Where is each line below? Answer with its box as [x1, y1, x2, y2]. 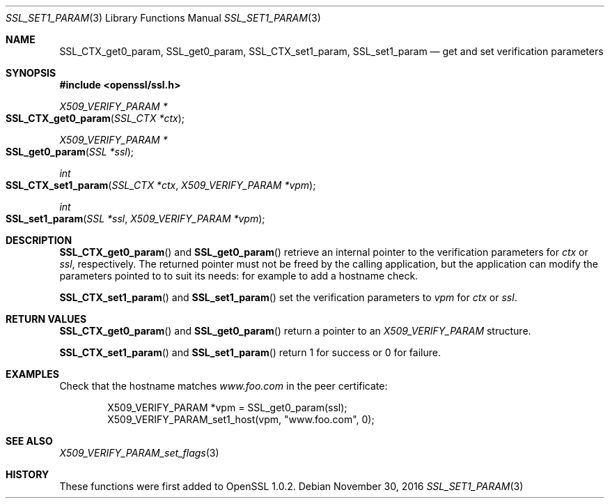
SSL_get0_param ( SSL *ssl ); [6, 146, 134, 158]
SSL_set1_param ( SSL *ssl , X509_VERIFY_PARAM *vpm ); [6, 213, 265, 224]
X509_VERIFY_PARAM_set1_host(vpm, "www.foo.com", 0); [107, 413, 375, 425]
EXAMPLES [6, 368, 59, 380]
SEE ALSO [6, 435, 53, 447]
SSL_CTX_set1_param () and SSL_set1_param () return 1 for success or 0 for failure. [59, 346, 441, 358]
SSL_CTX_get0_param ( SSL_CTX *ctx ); [6, 112, 185, 124]
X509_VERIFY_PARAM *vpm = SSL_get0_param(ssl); [107, 402, 347, 413]
